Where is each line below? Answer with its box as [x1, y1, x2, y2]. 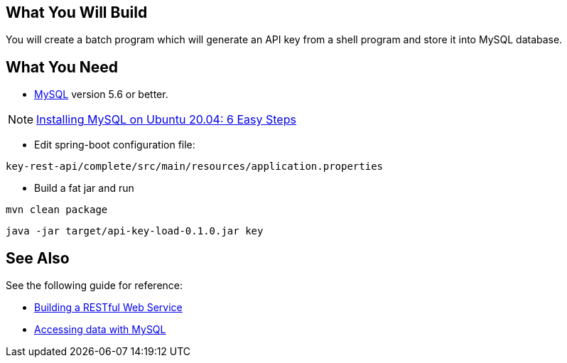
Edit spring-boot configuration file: [34, 139, 195, 151]
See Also [6, 249, 70, 267]
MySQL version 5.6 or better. [34, 88, 168, 101]
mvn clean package [6, 204, 108, 216]
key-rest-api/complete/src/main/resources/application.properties [6, 161, 384, 173]
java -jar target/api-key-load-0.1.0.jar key [6, 225, 264, 237]
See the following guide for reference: [6, 279, 183, 292]
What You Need [6, 58, 118, 76]
